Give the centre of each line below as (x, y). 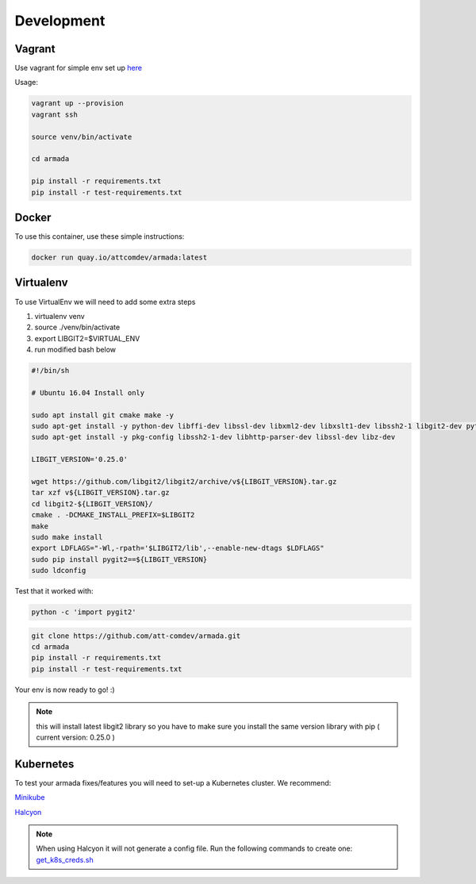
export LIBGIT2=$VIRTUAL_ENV (87, 338)
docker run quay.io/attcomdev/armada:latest (119, 258)
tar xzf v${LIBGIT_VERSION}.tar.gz (100, 493)
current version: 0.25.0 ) (75, 737)
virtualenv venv (59, 316)
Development (60, 21)
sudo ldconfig (59, 571)
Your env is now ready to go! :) (65, 690)
